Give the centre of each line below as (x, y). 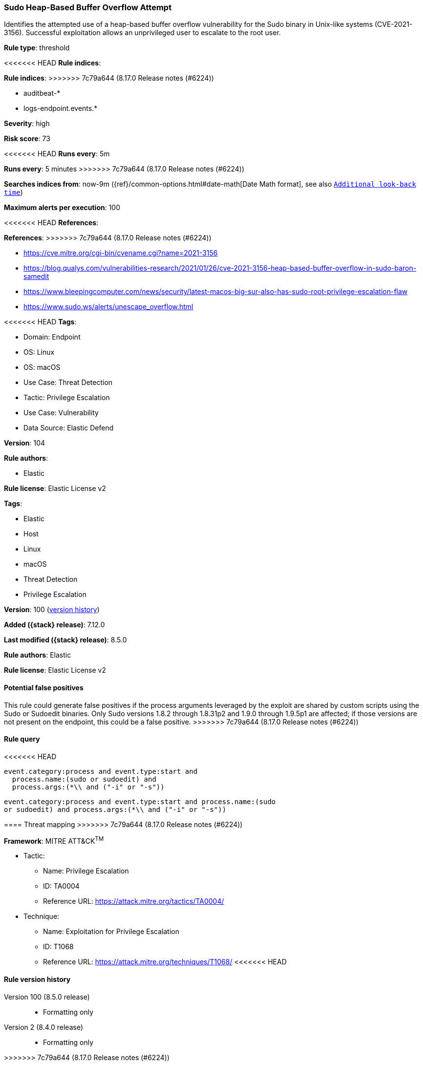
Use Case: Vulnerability (61, 413)
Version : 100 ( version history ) (52, 610)
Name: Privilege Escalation (86, 871)
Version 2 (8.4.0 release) (43, 1027)
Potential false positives (44, 687)
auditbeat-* (42, 93)
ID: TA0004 (61, 886)
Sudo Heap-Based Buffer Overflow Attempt (88, 7)
